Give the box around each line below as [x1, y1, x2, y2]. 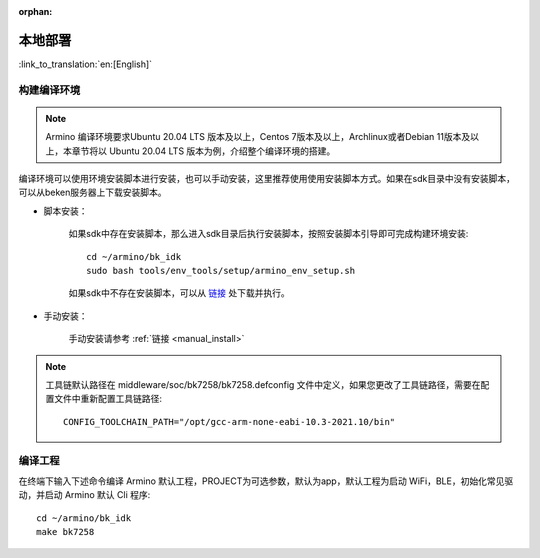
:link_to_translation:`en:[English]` [18, 58, 153, 70]
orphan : [18, 6, 53, 17]
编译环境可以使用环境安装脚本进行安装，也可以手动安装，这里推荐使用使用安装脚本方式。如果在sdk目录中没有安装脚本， [18, 173, 515, 185]
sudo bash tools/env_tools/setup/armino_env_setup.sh [86, 265, 355, 276]
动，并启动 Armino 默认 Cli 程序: [18, 489, 151, 501]
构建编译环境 [18, 83, 81, 97]
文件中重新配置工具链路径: [53, 393, 163, 405]
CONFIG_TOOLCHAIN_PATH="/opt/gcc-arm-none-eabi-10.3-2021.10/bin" [63, 416, 396, 427]
